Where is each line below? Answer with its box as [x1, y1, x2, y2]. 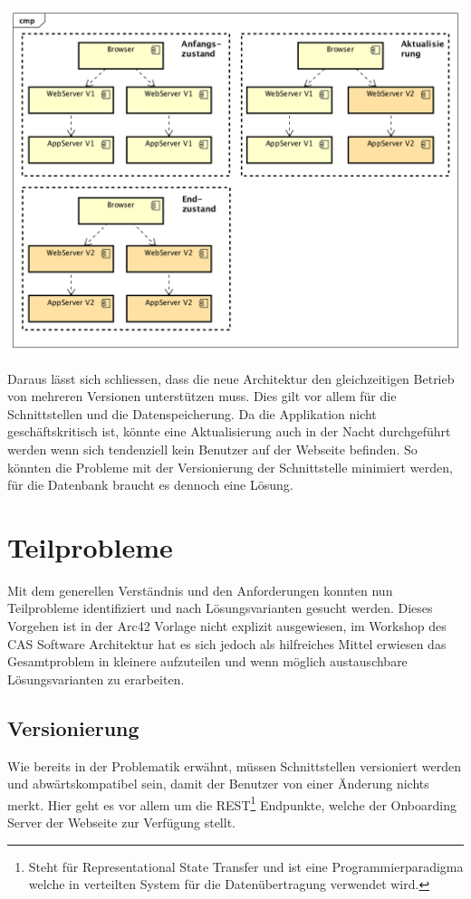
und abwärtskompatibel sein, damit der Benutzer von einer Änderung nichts [7, 774, 429, 793]
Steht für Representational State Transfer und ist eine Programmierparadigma [28, 856, 464, 875]
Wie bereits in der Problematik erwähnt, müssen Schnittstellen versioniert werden [7, 756, 461, 775]
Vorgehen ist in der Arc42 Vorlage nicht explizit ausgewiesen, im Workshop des [7, 617, 447, 635]
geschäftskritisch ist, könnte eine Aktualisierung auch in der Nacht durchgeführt [7, 422, 451, 441]
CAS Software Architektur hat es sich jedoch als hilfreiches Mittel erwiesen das [7, 634, 447, 653]
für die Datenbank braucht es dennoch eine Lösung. [7, 475, 293, 494]
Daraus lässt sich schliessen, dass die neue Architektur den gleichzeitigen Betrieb [7, 368, 455, 387]
